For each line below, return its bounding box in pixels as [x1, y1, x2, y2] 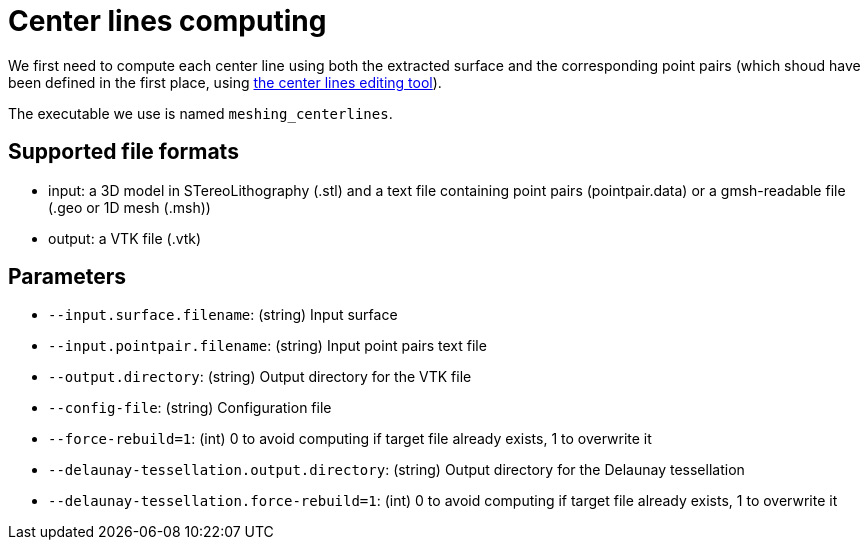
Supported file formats [8, 139, 239, 165]
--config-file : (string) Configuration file [48, 399, 332, 417]
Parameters [8, 264, 126, 290]
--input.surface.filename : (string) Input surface [48, 306, 398, 324]
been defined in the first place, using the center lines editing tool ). [8, 73, 442, 91]
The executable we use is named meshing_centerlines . [8, 104, 393, 122]
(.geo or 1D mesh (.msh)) [48, 198, 211, 216]
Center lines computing [8, 4, 327, 38]
